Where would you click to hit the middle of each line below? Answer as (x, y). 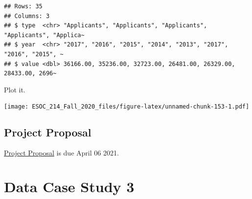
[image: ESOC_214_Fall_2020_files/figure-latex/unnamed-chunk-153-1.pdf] (127, 107)
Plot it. (15, 89)
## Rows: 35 (23, 6)
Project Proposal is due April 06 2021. (61, 153)
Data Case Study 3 (69, 186)
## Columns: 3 (27, 16)
